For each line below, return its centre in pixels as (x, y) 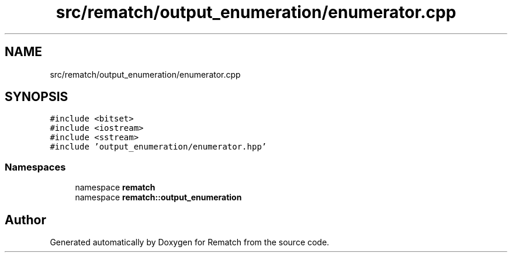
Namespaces (35, 167)
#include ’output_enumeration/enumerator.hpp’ (158, 147)
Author (25, 220)
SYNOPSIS (37, 97)
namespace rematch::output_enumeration (158, 197)
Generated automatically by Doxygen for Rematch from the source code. (190, 242)
